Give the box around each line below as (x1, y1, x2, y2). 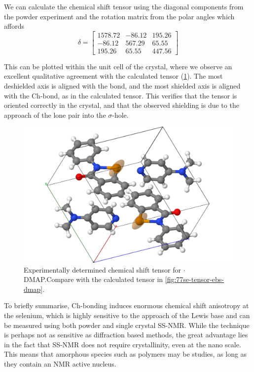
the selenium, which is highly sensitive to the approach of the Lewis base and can (4, 310, 250, 320)
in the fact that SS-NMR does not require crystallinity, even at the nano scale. (4, 339, 241, 349)
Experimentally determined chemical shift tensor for (24, 264, 181, 275)
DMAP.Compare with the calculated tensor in (24, 274, 163, 284)
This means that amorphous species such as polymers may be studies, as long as (4, 349, 247, 359)
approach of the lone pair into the (4, 109, 106, 120)
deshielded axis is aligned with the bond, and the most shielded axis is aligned (4, 81, 241, 91)
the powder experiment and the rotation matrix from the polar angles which (4, 11, 235, 21)
